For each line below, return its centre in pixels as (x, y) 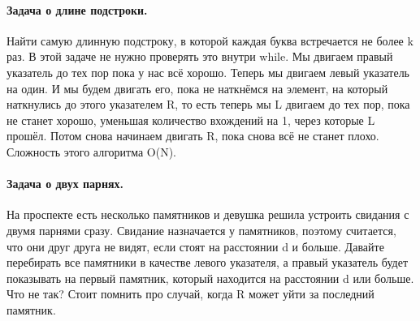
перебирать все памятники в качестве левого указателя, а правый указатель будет (207, 262)
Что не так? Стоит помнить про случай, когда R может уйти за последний (191, 294)
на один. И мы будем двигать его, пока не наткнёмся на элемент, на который (197, 88)
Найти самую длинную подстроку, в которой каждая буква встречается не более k (210, 40)
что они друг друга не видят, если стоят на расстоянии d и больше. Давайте (195, 246)
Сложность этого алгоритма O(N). (92, 151)
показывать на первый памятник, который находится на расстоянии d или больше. (210, 278)
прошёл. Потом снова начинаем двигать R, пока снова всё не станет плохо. (193, 136)
